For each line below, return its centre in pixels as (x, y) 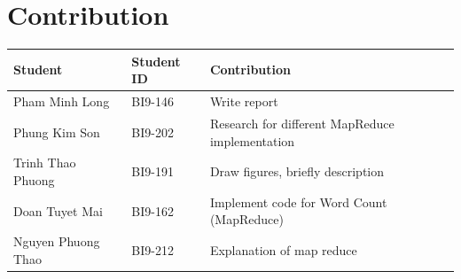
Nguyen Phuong (57, 241)
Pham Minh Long (62, 101)
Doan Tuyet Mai (58, 210)
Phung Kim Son (57, 132)
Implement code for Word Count (298, 201)
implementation (252, 140)
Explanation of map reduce (283, 250)
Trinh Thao (45, 163)
